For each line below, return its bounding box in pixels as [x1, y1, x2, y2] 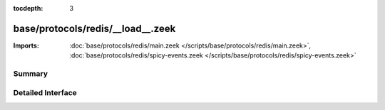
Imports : [13, 41, 39, 50]
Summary [13, 69, 48, 79]
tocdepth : [13, 4, 43, 12]
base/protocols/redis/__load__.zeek [13, 22, 176, 35]
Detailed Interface [13, 87, 78, 97]
